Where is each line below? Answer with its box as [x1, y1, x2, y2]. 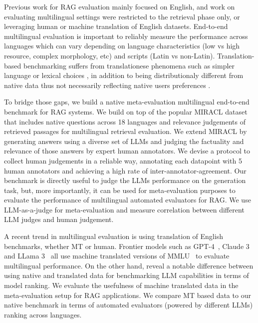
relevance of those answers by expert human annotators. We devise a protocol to [4, 145, 250, 156]
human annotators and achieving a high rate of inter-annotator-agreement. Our [4, 165, 247, 175]
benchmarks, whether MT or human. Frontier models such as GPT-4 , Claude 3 [4, 240, 250, 251]
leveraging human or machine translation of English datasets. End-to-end [4, 21, 228, 31]
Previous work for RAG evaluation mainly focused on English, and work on [4, 1, 235, 11]
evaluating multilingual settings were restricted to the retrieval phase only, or [4, 11, 240, 21]
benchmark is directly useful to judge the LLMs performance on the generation [4, 175, 246, 185]
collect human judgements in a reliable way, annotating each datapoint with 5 [4, 155, 242, 165]
